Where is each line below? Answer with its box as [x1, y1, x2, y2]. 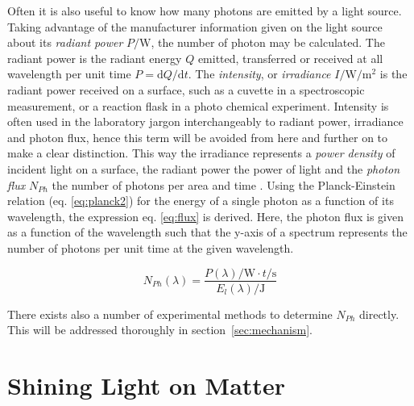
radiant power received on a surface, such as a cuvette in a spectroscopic [7, 81, 365, 98]
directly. [359, 305, 400, 322]
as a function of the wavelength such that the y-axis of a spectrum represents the [7, 224, 408, 241]
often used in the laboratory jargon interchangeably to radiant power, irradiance [7, 113, 404, 130]
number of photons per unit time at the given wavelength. [7, 239, 294, 256]
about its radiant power [7, 34, 123, 51]
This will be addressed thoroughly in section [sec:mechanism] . [7, 321, 313, 338]
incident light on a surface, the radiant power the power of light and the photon [7, 160, 400, 177]
